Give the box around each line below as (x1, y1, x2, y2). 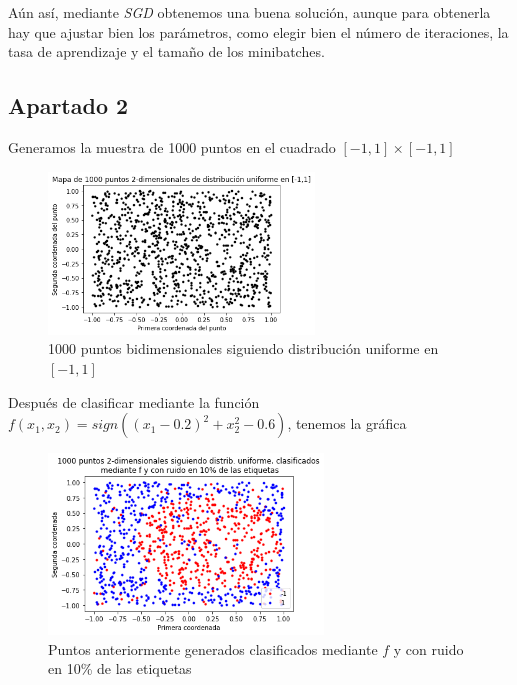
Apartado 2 (8, 90, 129, 121)
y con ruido (393, 638, 464, 659)
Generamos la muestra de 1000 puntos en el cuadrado (8, 136, 336, 157)
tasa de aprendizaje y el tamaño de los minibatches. (8, 41, 325, 62)
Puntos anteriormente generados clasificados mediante (48, 638, 378, 659)
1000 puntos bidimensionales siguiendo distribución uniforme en (48, 338, 439, 359)
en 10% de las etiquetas (48, 658, 192, 679)
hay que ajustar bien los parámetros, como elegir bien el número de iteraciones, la (8, 21, 509, 42)
